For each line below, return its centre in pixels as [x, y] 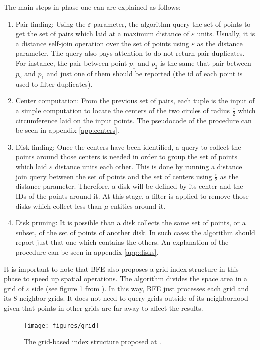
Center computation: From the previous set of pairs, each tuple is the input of [135, 100]
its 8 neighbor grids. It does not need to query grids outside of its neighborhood [126, 298]
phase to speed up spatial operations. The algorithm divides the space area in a [126, 279]
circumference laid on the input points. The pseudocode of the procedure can [134, 120]
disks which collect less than [59, 206]
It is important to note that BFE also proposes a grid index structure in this [121, 269]
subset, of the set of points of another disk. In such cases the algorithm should [135, 232]
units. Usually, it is [226, 33]
